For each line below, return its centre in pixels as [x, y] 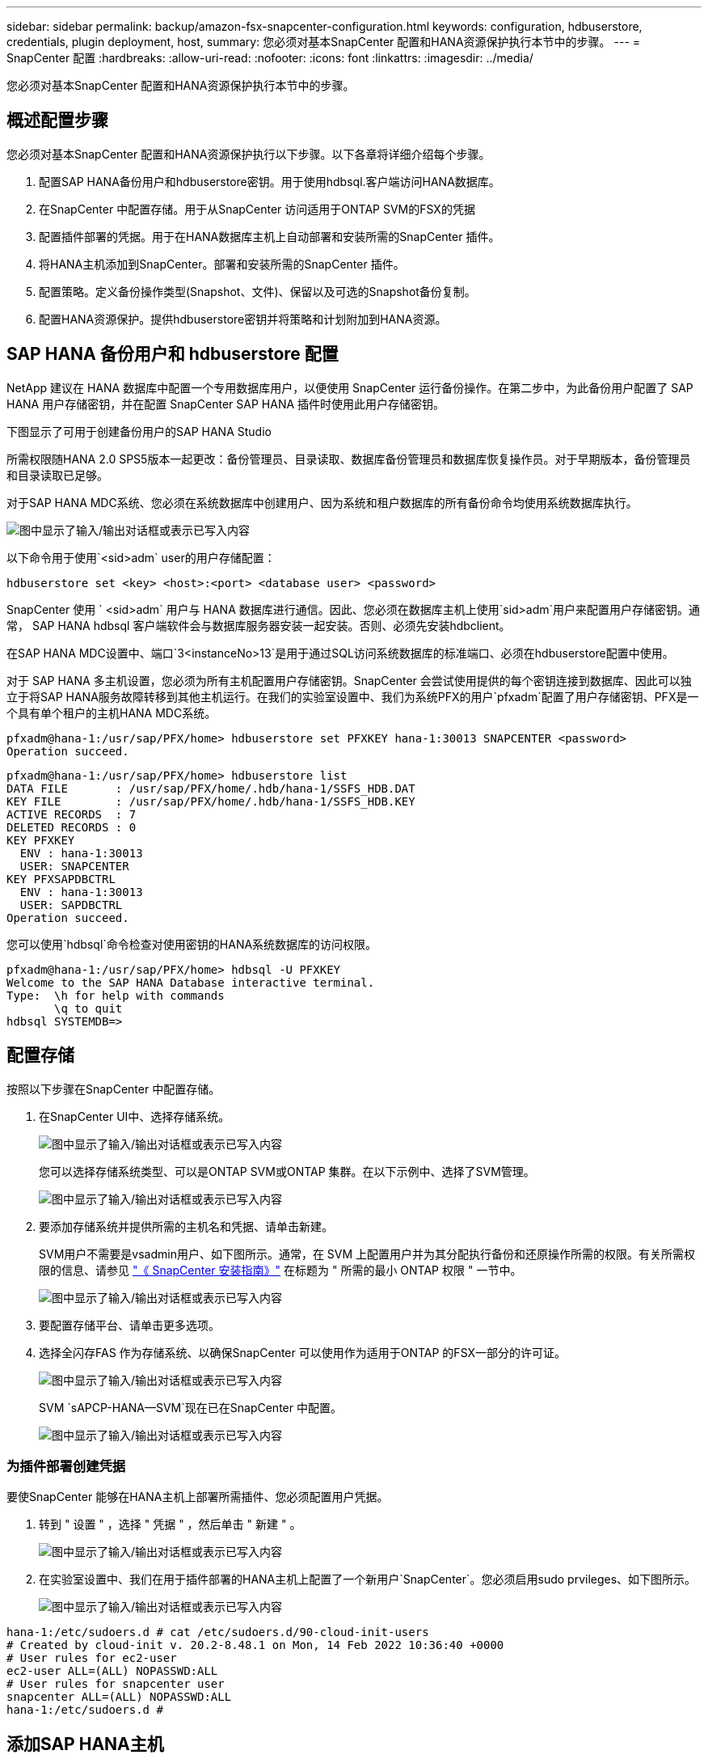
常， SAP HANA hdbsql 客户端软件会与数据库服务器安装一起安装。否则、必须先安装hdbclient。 [259, 625]
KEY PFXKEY [41, 840]
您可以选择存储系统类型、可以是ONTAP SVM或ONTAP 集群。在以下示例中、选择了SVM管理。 [287, 1171]
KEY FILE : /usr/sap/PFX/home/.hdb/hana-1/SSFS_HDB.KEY [211, 801]
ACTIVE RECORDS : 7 [72, 814]
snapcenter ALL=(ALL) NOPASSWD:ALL [119, 1697]
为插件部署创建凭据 [66, 1466]
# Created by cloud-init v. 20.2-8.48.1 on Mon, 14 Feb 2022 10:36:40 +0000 [255, 1645]
